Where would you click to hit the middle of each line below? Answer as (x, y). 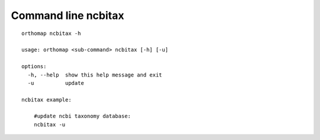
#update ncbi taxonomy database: (82, 116)
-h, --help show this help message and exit (95, 75)
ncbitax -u (49, 124)
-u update (56, 83)
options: (34, 66)
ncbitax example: (47, 100)
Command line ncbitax (68, 15)
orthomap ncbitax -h (51, 33)
